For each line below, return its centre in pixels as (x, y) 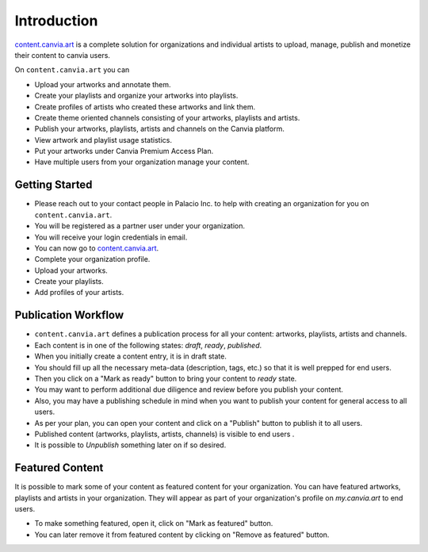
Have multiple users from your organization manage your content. (142, 162)
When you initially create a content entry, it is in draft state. (131, 356)
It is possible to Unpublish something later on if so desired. (130, 445)
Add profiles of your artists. (79, 293)
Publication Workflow (69, 315)
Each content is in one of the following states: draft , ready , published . (148, 345)
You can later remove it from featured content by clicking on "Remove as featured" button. (182, 535)
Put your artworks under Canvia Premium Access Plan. (124, 151)
